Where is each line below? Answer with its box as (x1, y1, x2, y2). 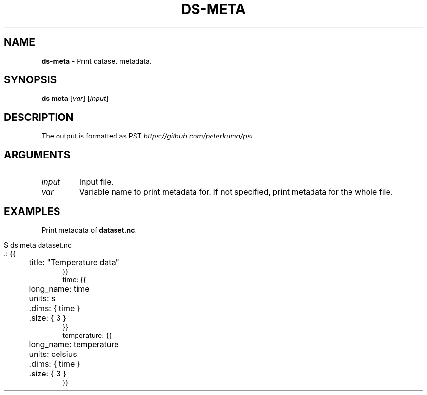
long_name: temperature (29, 339, 119, 349)
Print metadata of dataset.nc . (41, 225, 137, 234)
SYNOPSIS (4, 74, 57, 86)
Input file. (79, 177, 114, 187)
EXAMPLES (4, 205, 60, 217)
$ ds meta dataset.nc (4, 240, 72, 249)
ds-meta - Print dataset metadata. (41, 57, 152, 65)
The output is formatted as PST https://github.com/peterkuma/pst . (41, 132, 255, 140)
